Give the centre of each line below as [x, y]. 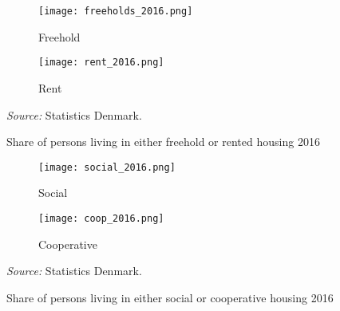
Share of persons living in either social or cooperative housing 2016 [170, 297]
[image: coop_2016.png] [101, 218]
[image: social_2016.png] [107, 167]
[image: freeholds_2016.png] [116, 11]
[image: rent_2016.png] [101, 63]
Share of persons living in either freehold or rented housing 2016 [163, 142]
